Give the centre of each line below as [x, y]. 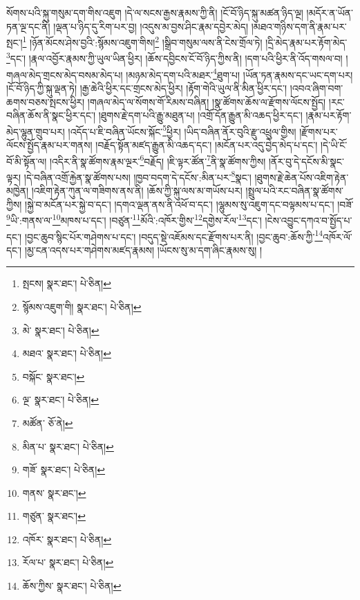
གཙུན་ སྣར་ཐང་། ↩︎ [54, 516]
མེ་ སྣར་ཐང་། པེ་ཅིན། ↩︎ [61, 330]
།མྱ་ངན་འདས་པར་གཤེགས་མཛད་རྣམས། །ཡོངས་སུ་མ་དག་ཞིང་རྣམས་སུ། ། [143, 249]
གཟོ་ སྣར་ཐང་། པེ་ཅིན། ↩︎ [64, 470]
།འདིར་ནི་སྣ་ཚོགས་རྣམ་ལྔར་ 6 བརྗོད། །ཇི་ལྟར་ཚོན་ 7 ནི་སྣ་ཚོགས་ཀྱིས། [158, 160]
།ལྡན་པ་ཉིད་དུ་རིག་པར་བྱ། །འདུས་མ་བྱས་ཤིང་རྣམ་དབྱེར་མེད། [151, 26]
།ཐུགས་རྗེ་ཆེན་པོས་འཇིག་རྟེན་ [302, 177]
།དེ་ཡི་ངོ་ [334, 144]
